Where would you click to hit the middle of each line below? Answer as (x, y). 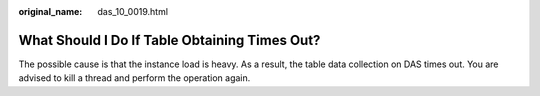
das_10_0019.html (133, 11)
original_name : (50, 11)
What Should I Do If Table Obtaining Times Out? (169, 40)
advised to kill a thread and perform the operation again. (134, 78)
